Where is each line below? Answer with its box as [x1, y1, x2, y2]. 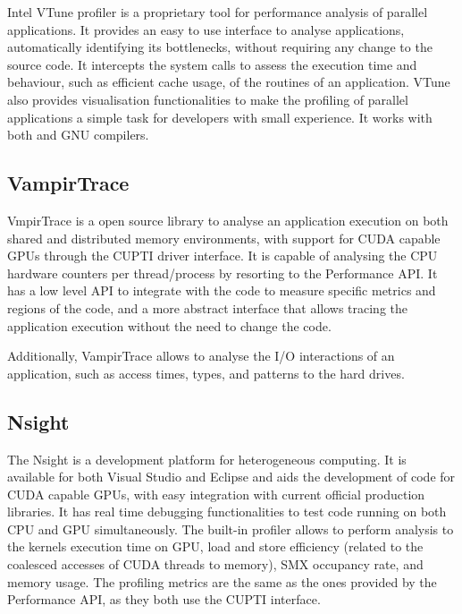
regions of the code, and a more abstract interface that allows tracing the [7, 298, 408, 317]
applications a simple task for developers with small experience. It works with [7, 107, 433, 126]
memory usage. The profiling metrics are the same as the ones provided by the [7, 572, 437, 591]
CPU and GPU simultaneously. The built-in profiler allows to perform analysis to [7, 519, 454, 538]
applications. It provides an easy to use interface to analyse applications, [7, 20, 405, 38]
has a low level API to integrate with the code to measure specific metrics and [7, 281, 436, 300]
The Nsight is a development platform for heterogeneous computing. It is [7, 449, 407, 468]
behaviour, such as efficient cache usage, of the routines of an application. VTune [7, 72, 450, 91]
